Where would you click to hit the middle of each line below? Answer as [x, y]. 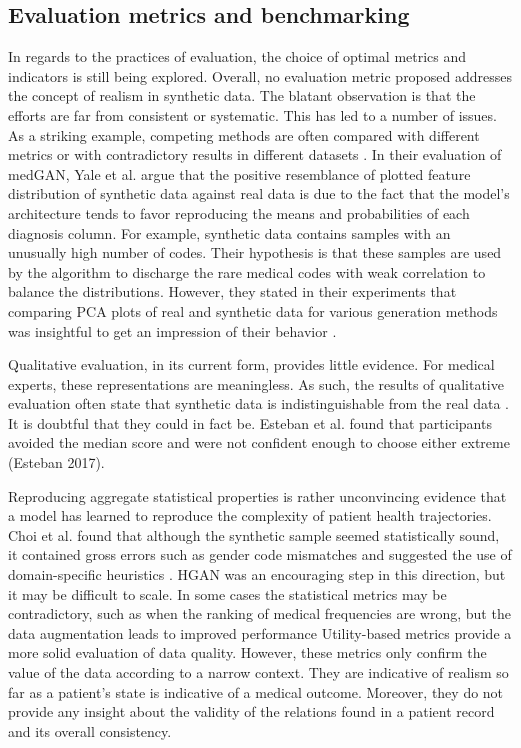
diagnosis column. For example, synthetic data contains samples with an [229, 232]
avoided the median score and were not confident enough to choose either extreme [259, 442]
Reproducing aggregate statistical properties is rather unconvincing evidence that [257, 495]
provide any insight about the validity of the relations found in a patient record [251, 711]
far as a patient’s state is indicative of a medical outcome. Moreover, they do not [256, 691]
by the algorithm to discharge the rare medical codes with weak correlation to [247, 271]
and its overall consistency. [90, 730]
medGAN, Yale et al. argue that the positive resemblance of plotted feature [239, 173]
